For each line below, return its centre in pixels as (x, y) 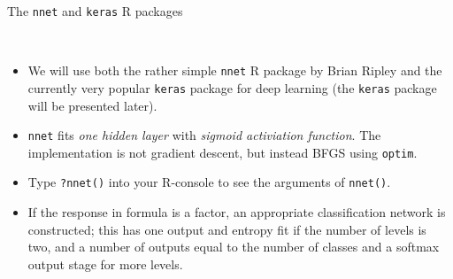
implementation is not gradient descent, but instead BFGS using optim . (223, 152)
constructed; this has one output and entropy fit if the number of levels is (227, 229)
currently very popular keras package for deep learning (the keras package (232, 87)
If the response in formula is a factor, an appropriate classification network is (237, 212)
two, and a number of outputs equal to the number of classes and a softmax (234, 247)
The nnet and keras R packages (95, 11)
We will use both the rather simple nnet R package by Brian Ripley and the (235, 70)
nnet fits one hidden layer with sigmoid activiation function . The (204, 135)
